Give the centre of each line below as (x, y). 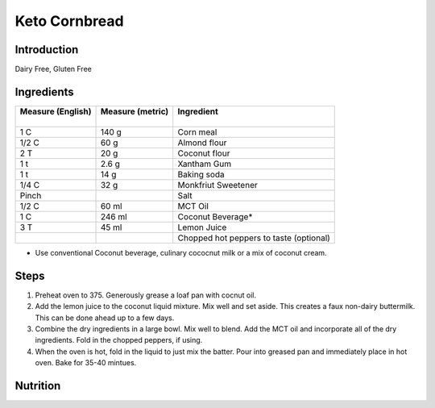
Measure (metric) (135, 111)
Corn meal (197, 131)
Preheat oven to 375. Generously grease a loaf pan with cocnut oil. (146, 295)
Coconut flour (204, 153)
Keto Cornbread (69, 21)
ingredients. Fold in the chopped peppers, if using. (119, 340)
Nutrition (38, 386)
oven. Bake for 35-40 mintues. (86, 363)
